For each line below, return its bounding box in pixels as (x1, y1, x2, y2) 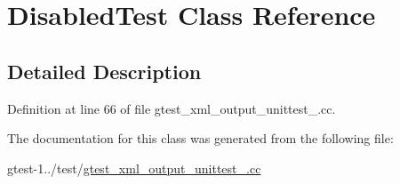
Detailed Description (7, 57, 202, 84)
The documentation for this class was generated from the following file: (7, 129, 394, 148)
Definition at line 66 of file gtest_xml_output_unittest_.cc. (7, 99, 336, 117)
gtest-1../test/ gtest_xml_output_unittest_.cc (7, 158, 261, 177)
